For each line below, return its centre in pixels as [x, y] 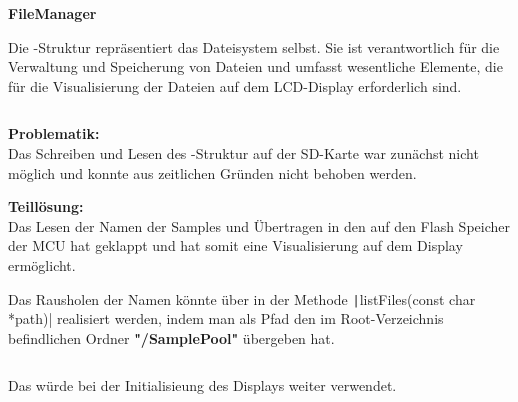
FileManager [52, 13]
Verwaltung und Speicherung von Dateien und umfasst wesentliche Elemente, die [255, 66]
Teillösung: [46, 206]
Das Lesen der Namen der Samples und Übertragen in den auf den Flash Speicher [259, 225]
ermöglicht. [42, 264]
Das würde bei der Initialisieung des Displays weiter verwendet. [202, 385]
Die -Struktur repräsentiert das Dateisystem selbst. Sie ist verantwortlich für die [254, 46]
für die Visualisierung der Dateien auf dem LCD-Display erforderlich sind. [235, 85]
